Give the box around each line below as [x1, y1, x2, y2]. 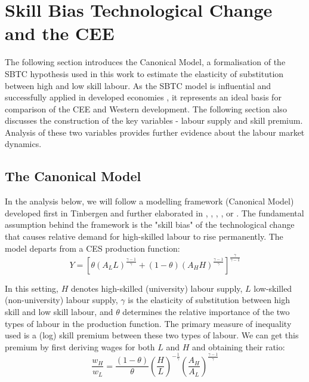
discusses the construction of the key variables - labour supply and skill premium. [5, 114, 303, 127]
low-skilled [254, 282, 292, 294]
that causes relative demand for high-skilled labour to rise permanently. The [5, 230, 283, 243]
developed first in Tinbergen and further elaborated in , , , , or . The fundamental [5, 206, 304, 219]
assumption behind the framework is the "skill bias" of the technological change [5, 218, 295, 231]
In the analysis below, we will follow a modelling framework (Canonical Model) [5, 195, 294, 207]
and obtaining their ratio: [191, 340, 285, 353]
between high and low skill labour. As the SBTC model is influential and [5, 79, 271, 91]
